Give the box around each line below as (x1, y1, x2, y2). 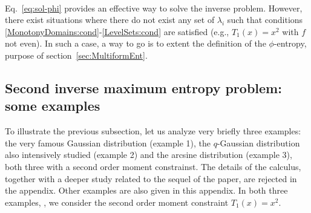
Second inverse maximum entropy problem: (5, 78, 282, 97)
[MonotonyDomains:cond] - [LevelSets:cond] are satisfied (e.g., (5, 25, 229, 38)
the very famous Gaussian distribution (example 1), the (5, 136, 211, 149)
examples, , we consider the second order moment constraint (5, 195, 229, 208)
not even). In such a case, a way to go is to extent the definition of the (5, 37, 266, 50)
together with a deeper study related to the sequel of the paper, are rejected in (5, 172, 297, 185)
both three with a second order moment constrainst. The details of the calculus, (5, 160, 301, 172)
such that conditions (227, 13, 303, 26)
